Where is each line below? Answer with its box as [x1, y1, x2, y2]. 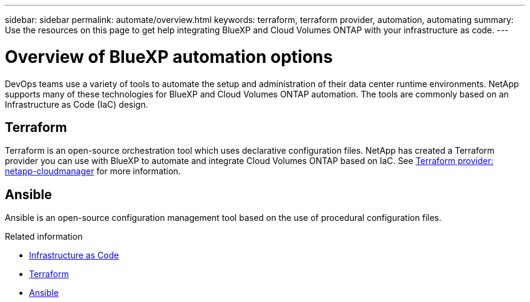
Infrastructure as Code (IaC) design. [5, 99, 148, 110]
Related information [5, 231, 83, 242]
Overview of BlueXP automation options [5, 46, 333, 67]
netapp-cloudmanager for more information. [5, 166, 181, 177]
